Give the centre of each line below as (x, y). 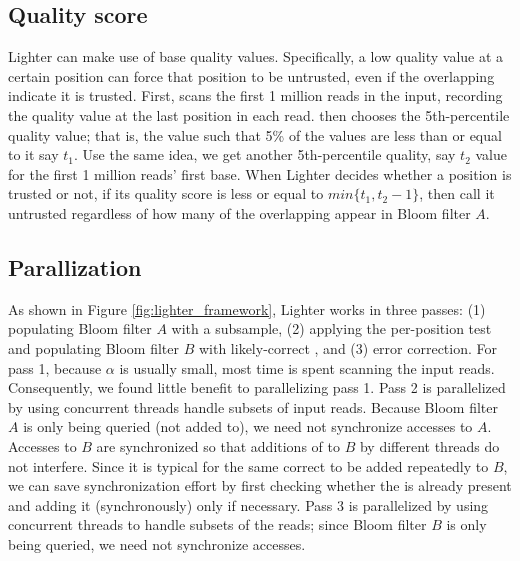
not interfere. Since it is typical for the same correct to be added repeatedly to (248, 465)
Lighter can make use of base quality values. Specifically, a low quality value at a (256, 56)
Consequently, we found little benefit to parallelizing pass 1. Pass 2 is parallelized (257, 387)
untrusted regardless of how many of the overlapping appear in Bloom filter (239, 212)
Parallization (75, 266)
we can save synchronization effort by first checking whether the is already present (260, 485)
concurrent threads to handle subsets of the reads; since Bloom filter (217, 524)
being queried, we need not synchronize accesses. (157, 543)
